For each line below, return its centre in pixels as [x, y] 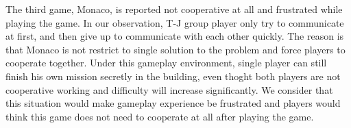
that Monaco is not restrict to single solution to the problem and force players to [175, 49]
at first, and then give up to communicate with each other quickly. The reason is [175, 36]
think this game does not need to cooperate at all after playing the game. [160, 116]
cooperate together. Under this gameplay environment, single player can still [166, 63]
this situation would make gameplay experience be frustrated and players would [173, 103]
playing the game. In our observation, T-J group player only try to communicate [175, 22]
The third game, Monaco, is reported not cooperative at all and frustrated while [174, 9]
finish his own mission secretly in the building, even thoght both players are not [173, 76]
